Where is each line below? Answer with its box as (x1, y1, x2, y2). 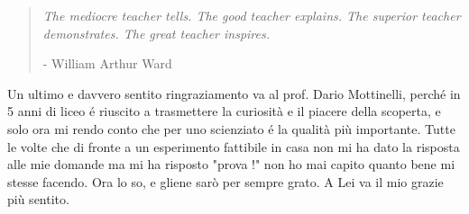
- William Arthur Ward (42, 54, 172, 73)
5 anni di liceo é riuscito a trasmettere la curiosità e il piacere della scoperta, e (7, 102, 441, 120)
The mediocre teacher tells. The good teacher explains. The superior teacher (42, 6, 461, 24)
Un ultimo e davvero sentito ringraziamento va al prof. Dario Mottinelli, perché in (7, 84, 461, 103)
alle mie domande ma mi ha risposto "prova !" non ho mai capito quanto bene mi (7, 155, 455, 174)
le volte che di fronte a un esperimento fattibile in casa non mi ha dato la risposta (7, 137, 460, 156)
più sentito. (7, 190, 69, 209)
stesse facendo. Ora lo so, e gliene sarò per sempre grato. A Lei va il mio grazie (7, 172, 444, 191)
